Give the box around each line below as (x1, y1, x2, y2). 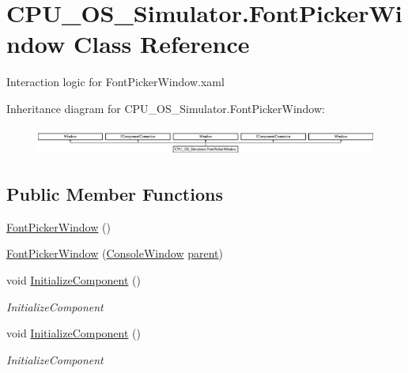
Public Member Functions (6, 182, 223, 206)
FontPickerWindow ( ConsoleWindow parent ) (6, 245, 223, 262)
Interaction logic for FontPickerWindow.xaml (6, 73, 225, 90)
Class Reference (73, 28, 250, 60)
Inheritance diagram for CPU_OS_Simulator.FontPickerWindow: (6, 100, 325, 116)
